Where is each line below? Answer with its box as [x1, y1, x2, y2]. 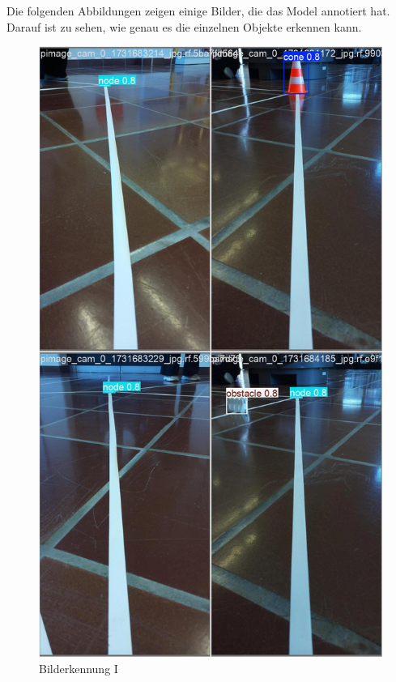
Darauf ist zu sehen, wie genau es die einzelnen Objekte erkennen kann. [6, 18, 362, 35]
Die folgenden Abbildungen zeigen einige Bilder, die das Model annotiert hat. [6, 2, 390, 19]
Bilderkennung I [39, 659, 118, 676]
